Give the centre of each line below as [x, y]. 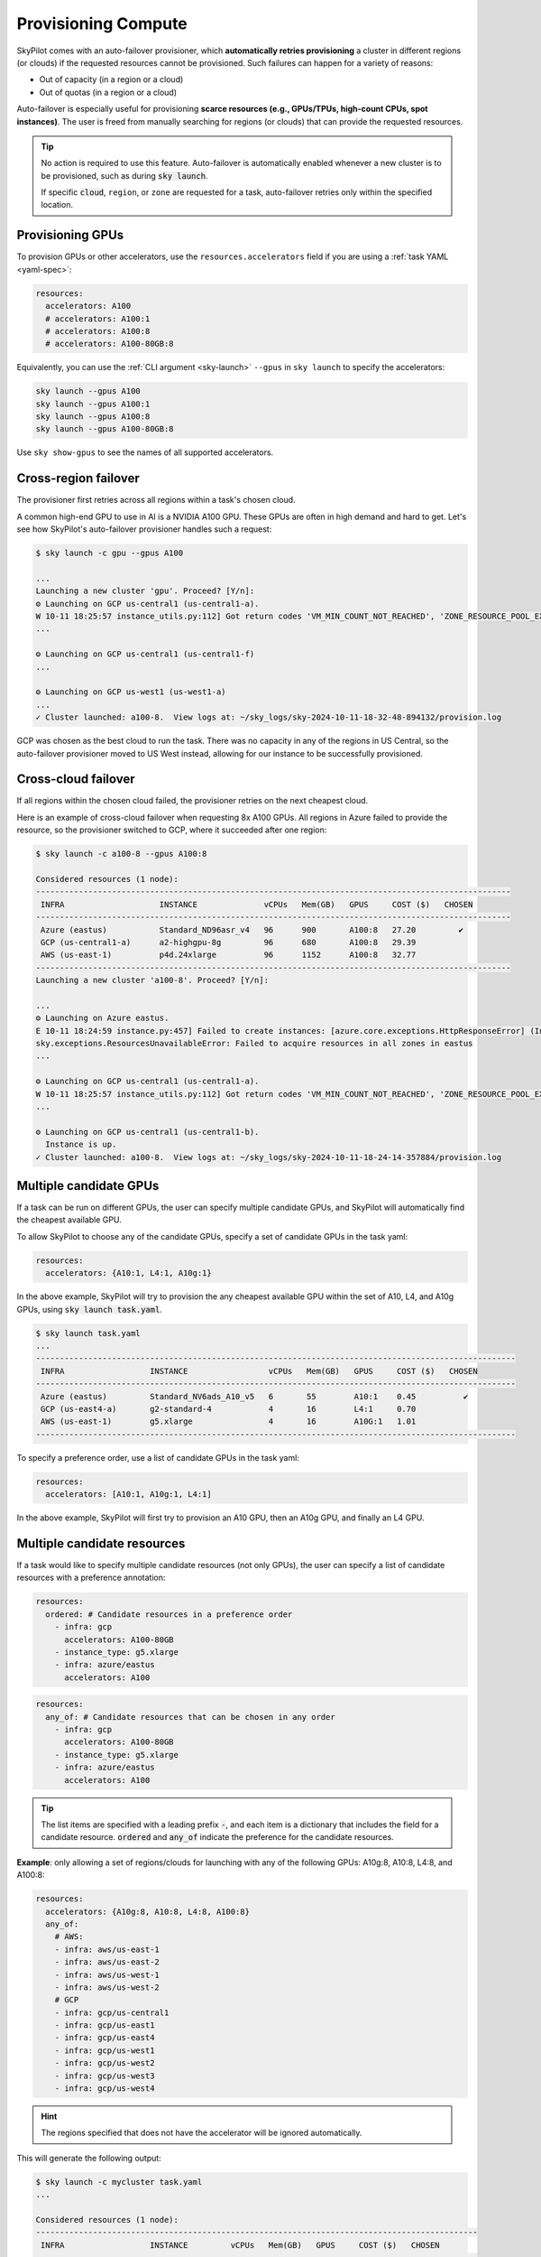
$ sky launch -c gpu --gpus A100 [110, 553]
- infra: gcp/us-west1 [105, 2050]
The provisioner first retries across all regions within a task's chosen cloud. [156, 500]
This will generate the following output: [89, 2158]
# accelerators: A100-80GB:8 [110, 344]
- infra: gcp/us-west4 [105, 2089]
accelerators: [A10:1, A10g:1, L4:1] [128, 1495]
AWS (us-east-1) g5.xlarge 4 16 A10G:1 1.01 [229, 1421]
